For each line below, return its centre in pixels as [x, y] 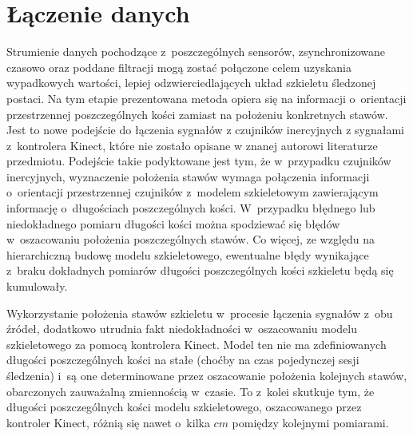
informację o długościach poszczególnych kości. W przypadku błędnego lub [191, 208]
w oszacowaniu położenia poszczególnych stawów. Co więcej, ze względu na [191, 239]
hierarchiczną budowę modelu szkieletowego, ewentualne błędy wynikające [188, 254]
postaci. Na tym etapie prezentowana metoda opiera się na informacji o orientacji [206, 98]
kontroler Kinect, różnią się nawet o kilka [108, 422]
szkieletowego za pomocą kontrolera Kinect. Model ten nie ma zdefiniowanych [197, 344]
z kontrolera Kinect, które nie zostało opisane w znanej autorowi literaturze [192, 145]
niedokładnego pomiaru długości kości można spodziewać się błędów [173, 223]
